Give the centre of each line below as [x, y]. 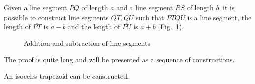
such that [150, 17]
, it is [227, 7]
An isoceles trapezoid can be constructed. [66, 75]
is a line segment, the [219, 17]
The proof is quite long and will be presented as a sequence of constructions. [119, 59]
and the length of [94, 27]
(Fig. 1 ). [171, 27]
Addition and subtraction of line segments [87, 43]
